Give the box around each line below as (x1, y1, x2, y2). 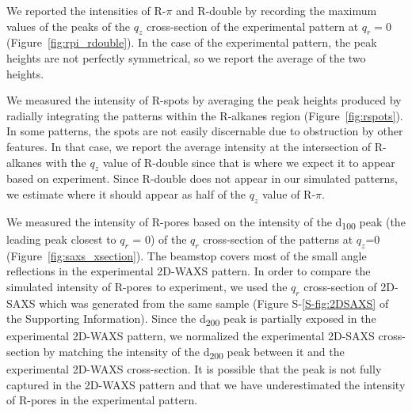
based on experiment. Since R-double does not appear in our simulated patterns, (6, 170, 398, 187)
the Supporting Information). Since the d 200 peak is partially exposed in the (6, 310, 376, 329)
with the (45, 153, 86, 170)
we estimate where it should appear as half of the (6, 185, 246, 202)
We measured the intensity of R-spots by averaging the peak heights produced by (6, 92, 402, 108)
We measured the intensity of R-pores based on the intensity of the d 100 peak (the (6, 213, 406, 232)
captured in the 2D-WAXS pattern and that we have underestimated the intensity (6, 376, 406, 392)
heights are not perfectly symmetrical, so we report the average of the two (6, 49, 366, 66)
